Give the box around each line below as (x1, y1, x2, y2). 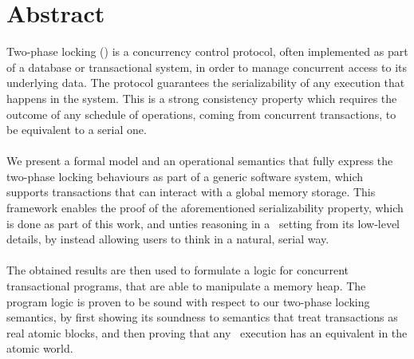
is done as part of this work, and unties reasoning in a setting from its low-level (6, 215, 400, 231)
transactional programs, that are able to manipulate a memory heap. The (6, 278, 366, 294)
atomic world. (6, 340, 73, 357)
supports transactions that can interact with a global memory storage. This (6, 183, 376, 200)
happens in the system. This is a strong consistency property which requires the (6, 89, 397, 106)
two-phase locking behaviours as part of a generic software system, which (6, 168, 364, 184)
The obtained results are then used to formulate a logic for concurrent (6, 262, 349, 278)
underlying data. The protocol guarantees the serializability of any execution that (6, 74, 405, 91)
